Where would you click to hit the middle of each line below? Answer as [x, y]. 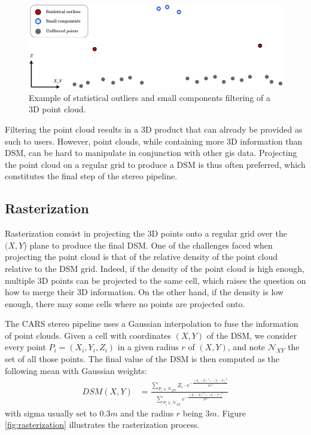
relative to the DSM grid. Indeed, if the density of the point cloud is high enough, [155, 268]
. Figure [231, 413]
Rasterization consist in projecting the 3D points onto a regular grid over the [146, 233]
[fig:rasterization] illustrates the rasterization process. [102, 425]
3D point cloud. [57, 109]
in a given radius [148, 347]
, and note [246, 347]
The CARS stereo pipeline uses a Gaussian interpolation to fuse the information [152, 324]
